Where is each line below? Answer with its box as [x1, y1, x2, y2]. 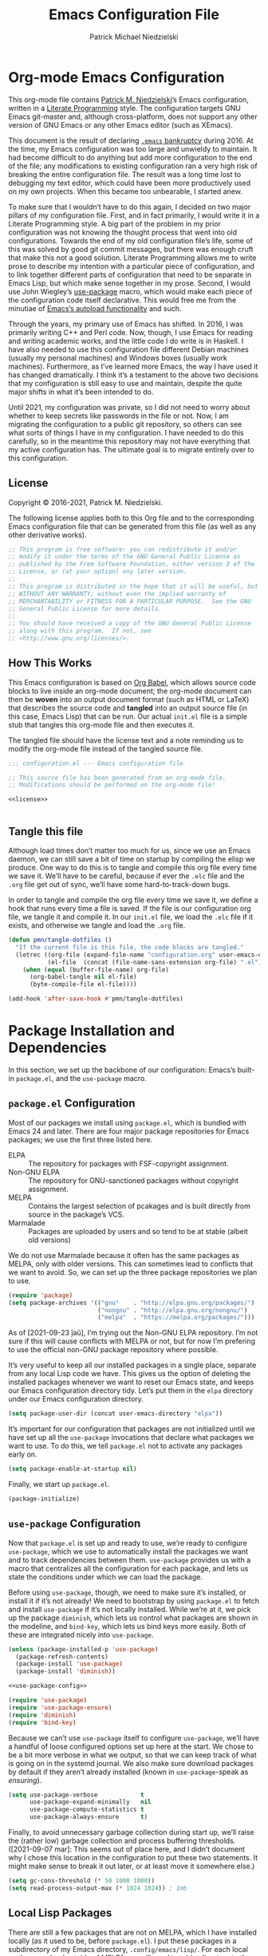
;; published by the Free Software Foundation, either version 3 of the [8, 560, 255, 568]
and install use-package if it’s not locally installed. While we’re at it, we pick [8, 1604, 251, 1614]
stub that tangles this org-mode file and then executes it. [8, 720, 195, 729]
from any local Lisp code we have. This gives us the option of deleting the [8, 1369, 251, 1378]
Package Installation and [8, 1022, 175, 1040]
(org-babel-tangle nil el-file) [29, 973, 137, 981]
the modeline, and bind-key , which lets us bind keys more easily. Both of [8, 1621, 246, 1631]
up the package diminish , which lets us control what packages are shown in [8, 1613, 258, 1623]
